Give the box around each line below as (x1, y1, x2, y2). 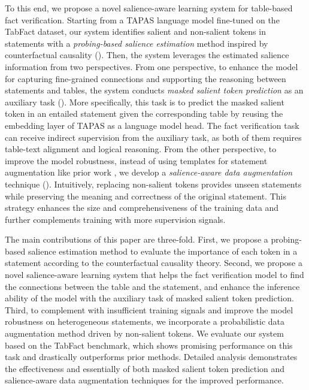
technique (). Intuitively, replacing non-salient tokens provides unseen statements (5, 177, 302, 190)
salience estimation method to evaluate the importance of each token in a (28, 244, 298, 257)
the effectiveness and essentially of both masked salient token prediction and (5, 362, 285, 374)
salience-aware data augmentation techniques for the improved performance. (5, 374, 284, 386)
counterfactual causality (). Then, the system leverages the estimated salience (5, 49, 289, 61)
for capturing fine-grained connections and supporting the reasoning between (5, 72, 286, 84)
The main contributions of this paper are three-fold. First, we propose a (5, 233, 268, 246)
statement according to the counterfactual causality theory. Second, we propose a (5, 256, 302, 269)
